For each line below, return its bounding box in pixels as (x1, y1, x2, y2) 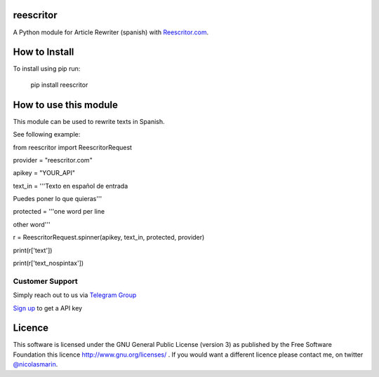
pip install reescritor (30, 81, 88, 89)
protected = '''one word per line (13, 207, 105, 216)
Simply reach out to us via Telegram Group (13, 291, 137, 299)
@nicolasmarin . (13, 360, 58, 369)
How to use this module (13, 99, 119, 111)
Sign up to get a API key (13, 303, 83, 312)
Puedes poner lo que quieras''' (13, 195, 102, 203)
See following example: (13, 130, 81, 139)
